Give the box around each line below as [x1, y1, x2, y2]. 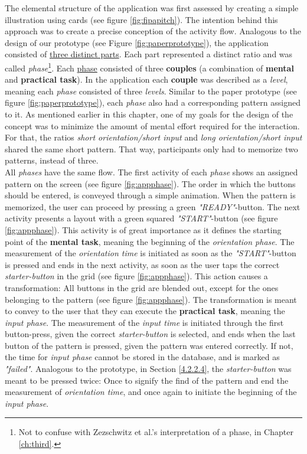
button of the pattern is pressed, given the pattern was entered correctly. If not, [5, 339, 293, 351]
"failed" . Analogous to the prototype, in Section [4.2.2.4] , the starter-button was [5, 362, 292, 375]
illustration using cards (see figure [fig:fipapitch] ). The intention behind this [5, 13, 278, 25]
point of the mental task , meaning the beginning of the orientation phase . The [5, 235, 295, 247]
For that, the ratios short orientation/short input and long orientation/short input [5, 131, 302, 143]
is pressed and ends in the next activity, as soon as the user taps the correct [5, 258, 280, 270]
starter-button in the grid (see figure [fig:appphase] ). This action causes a [5, 270, 268, 282]
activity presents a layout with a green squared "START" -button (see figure [5, 212, 278, 224]
